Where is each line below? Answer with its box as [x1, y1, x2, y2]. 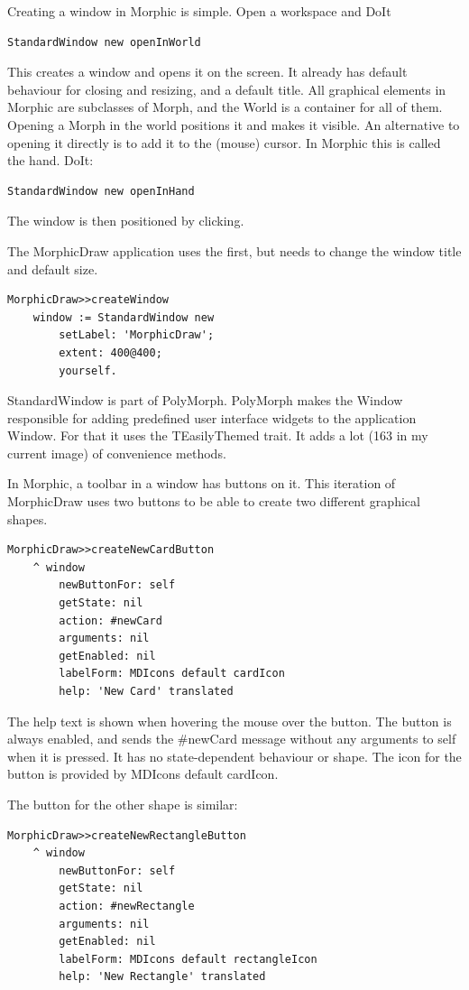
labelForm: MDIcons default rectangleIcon [59, 952, 317, 966]
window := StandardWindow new [32, 310, 215, 324]
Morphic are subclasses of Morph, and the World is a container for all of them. [7, 97, 443, 116]
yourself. [59, 364, 117, 377]
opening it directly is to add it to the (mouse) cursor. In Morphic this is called [7, 133, 441, 152]
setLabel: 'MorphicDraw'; [59, 328, 215, 342]
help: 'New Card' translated [59, 685, 234, 698]
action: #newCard [59, 614, 162, 627]
